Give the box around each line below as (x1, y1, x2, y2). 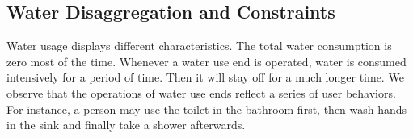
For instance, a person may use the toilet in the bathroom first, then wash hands (6, 100, 407, 117)
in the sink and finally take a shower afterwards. (6, 116, 246, 133)
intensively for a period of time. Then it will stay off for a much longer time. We (6, 69, 404, 86)
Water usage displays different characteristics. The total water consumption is (6, 37, 392, 54)
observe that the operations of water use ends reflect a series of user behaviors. (6, 84, 396, 101)
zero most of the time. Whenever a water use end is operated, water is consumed (6, 52, 407, 69)
